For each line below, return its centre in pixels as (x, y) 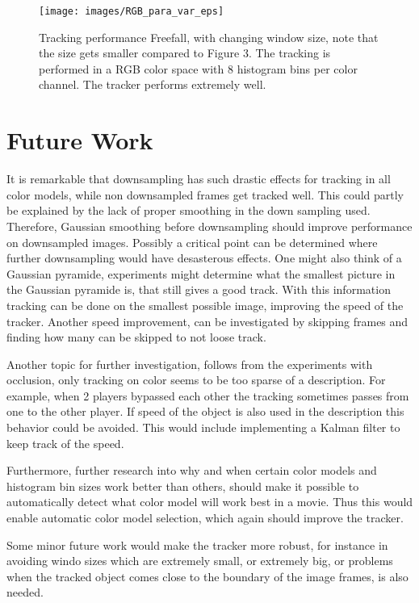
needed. (25, 592)
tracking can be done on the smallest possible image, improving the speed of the (205, 305)
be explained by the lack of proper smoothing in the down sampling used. (189, 210)
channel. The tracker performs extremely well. (153, 84)
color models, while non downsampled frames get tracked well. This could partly (205, 194)
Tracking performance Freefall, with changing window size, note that (209, 37)
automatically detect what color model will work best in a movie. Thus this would (210, 502)
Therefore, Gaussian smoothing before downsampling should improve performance (209, 226)
